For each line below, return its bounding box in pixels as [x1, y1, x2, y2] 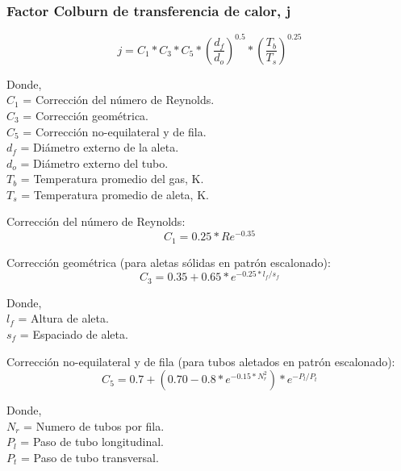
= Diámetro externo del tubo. [20, 154, 169, 171]
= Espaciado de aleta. [19, 325, 128, 342]
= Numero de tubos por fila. [23, 417, 165, 434]
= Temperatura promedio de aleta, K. [21, 185, 209, 202]
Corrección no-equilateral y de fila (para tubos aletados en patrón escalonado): [6, 352, 395, 369]
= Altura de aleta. [18, 310, 109, 327]
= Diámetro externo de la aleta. [20, 139, 179, 156]
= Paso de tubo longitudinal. [20, 433, 165, 450]
